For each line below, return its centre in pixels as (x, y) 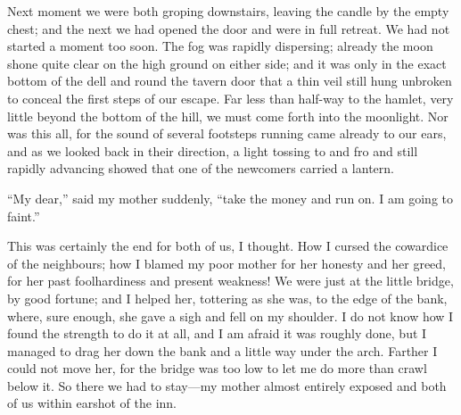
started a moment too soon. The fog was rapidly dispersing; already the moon (220, 46)
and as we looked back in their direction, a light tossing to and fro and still (213, 150)
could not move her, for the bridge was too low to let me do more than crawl (217, 368)
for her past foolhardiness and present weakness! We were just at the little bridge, (230, 281)
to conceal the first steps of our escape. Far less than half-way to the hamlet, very (230, 98)
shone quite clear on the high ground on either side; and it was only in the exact (227, 63)
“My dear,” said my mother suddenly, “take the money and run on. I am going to (230, 198)
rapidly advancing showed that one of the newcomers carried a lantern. (201, 168)
